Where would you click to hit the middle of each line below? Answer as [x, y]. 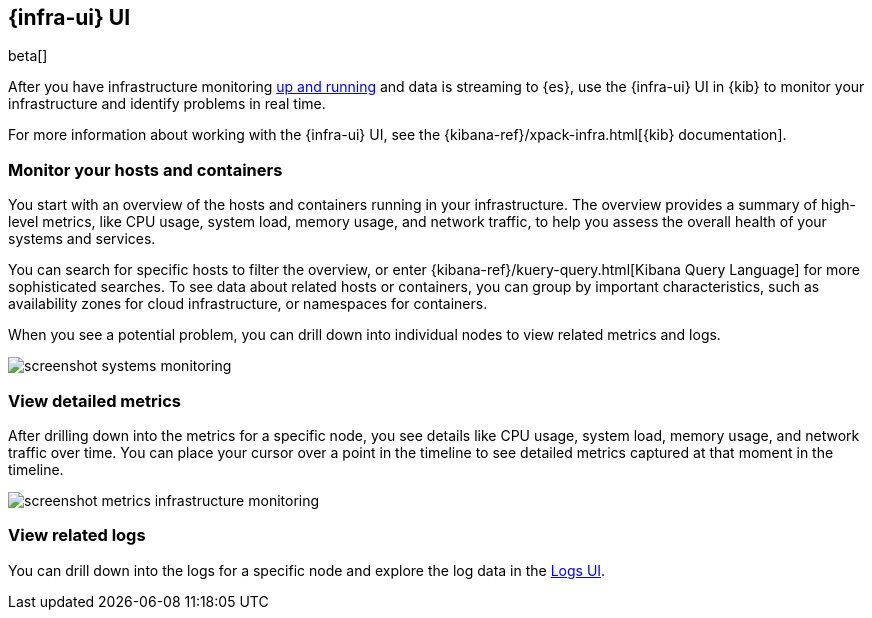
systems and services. [82, 239]
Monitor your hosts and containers [145, 169]
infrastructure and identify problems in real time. [167, 104]
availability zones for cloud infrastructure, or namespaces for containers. [248, 304]
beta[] [28, 56]
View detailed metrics [94, 400]
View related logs [77, 535]
